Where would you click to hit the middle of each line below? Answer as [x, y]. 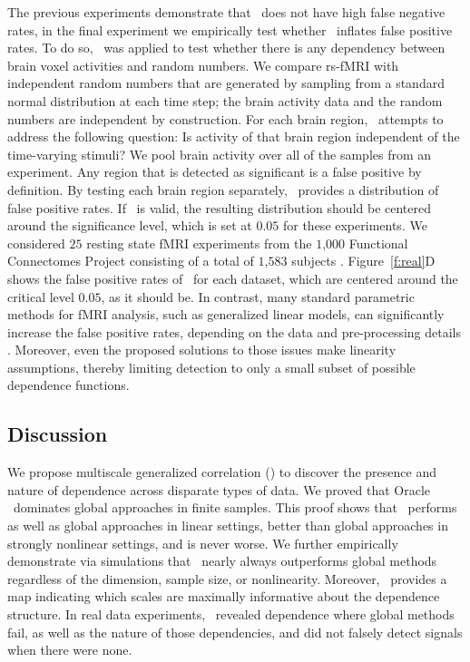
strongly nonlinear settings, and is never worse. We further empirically [203, 543]
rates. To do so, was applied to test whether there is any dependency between [226, 48]
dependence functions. [69, 385]
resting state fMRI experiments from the [199, 243]
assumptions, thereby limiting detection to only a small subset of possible [211, 367]
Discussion [58, 434]
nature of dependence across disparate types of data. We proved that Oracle [219, 489]
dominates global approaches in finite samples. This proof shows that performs [235, 507]
